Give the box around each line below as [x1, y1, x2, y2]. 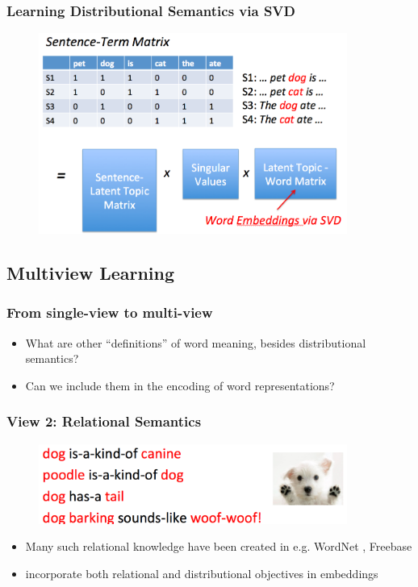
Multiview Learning [6, 260, 175, 285]
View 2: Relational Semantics [6, 411, 202, 431]
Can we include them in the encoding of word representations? [25, 377, 335, 393]
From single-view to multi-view [6, 302, 213, 323]
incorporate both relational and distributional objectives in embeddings [25, 564, 378, 581]
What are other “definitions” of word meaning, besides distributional [25, 334, 366, 351]
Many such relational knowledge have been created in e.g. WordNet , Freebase [25, 538, 412, 555]
